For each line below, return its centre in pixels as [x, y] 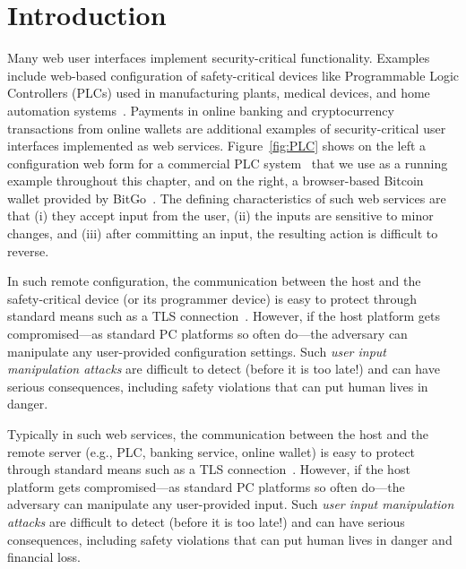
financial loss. [44, 557]
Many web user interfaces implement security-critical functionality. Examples [219, 58]
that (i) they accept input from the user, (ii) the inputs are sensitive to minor [220, 216]
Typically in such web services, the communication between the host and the [218, 434]
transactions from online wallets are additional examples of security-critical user [227, 128]
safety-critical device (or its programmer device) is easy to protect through [212, 298]
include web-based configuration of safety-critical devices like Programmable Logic [233, 75]
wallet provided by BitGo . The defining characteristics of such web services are [227, 198]
